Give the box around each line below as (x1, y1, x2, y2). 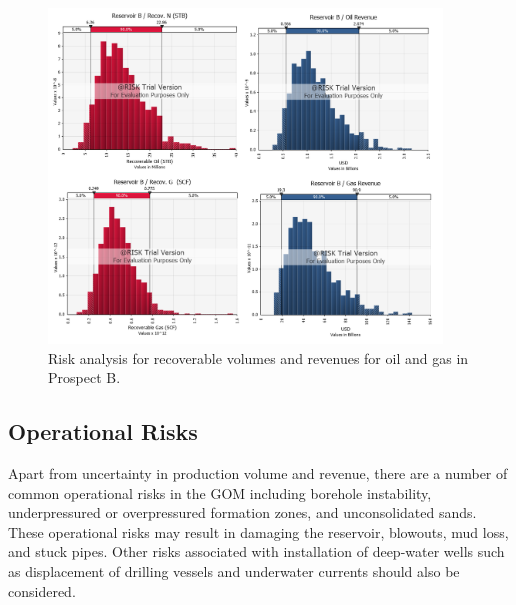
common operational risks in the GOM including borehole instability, (8, 482, 432, 503)
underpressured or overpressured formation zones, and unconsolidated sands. (8, 502, 477, 523)
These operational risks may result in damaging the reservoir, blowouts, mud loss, (8, 521, 509, 542)
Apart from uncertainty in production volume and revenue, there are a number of (8, 462, 508, 483)
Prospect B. (48, 367, 121, 388)
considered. (8, 580, 76, 601)
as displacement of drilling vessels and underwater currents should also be (8, 560, 460, 581)
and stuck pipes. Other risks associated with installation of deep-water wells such (8, 541, 505, 562)
